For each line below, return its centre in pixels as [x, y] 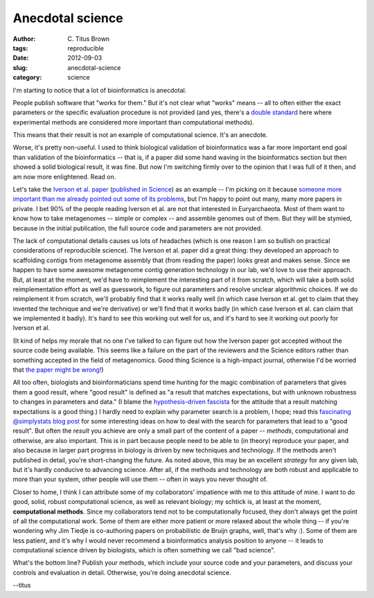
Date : [21, 58]
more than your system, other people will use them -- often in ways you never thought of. [140, 479]
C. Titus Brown [89, 39]
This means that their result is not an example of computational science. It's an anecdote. [140, 135]
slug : [20, 67]
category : [27, 78]
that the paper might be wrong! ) [58, 370]
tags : [20, 48]
